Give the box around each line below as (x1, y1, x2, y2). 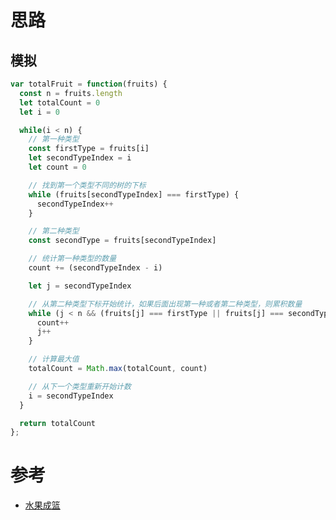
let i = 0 (19, 107, 60, 117)
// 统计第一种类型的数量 (28, 254, 117, 264)
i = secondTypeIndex (28, 391, 114, 401)
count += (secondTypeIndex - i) (28, 263, 163, 273)
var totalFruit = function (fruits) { (10, 79, 168, 89)
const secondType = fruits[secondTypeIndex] (28, 236, 217, 246)
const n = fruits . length (19, 88, 123, 98)
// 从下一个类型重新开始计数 (28, 381, 132, 391)
